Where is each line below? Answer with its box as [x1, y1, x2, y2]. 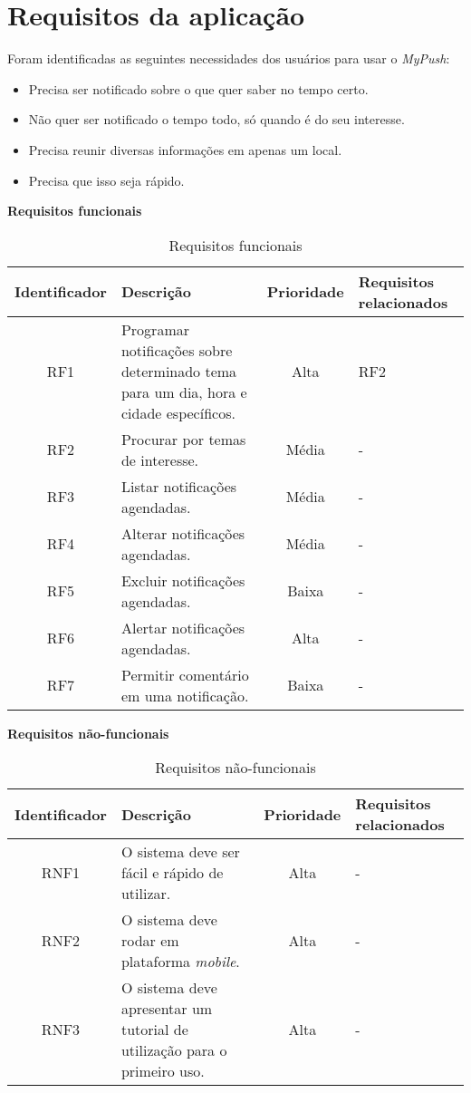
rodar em [120, 930, 179, 952]
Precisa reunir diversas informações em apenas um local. [28, 140, 342, 159]
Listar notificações [120, 475, 237, 497]
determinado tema [120, 360, 237, 382]
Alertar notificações [120, 616, 245, 638]
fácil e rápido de [120, 862, 224, 884]
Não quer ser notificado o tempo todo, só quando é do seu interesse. [28, 110, 405, 129]
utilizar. [120, 883, 171, 904]
